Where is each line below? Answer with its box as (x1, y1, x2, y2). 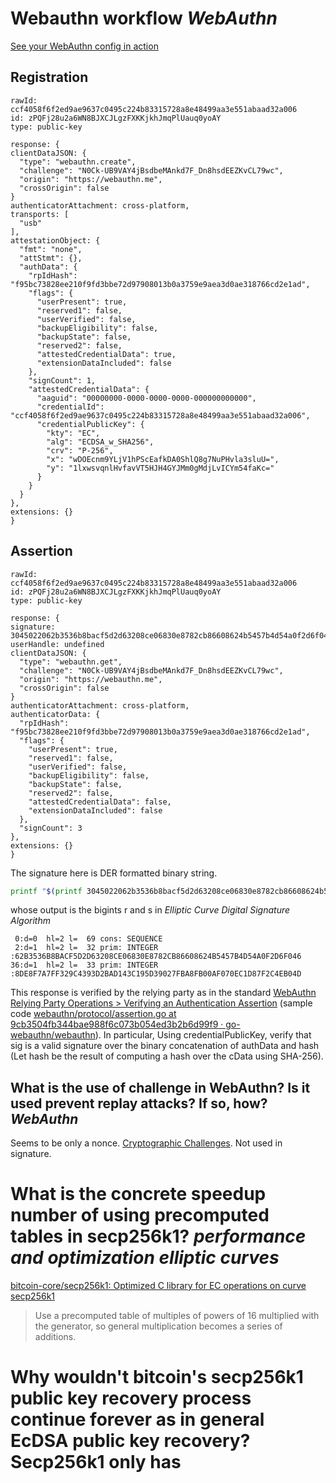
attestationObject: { (10, 235, 101, 246)
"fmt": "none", (19, 244, 83, 254)
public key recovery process (10, 1387, 252, 1410)
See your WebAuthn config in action (10, 40, 159, 52)
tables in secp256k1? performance (10, 1225, 307, 1248)
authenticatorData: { (10, 709, 101, 719)
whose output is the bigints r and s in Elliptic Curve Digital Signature (10, 904, 291, 916)
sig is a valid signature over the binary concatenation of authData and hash (10, 1040, 320, 1052)
